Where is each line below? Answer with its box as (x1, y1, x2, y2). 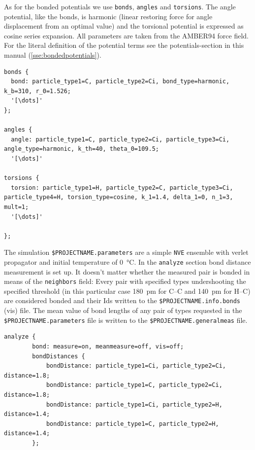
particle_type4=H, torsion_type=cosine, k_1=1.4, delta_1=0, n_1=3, (4, 194, 233, 201)
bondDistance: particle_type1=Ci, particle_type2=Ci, (46, 362, 226, 370)
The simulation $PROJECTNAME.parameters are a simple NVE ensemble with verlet (4, 247, 249, 257)
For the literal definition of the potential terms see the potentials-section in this (4, 40, 244, 50)
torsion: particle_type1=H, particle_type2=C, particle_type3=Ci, (11, 184, 233, 191)
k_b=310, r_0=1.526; (4, 87, 71, 95)
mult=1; (4, 203, 29, 210)
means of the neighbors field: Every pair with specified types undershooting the (4, 276, 246, 286)
